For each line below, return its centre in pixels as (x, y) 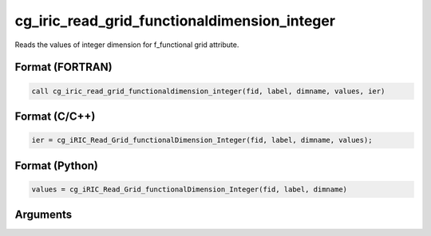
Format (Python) (57, 165)
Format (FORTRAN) (63, 67)
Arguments (43, 215)
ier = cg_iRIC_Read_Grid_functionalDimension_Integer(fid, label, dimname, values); (202, 140)
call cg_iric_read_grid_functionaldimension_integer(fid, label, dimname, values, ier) (208, 91)
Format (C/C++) (55, 116)
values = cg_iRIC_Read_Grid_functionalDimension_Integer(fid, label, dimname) (189, 189)
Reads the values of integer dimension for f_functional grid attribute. (127, 45)
